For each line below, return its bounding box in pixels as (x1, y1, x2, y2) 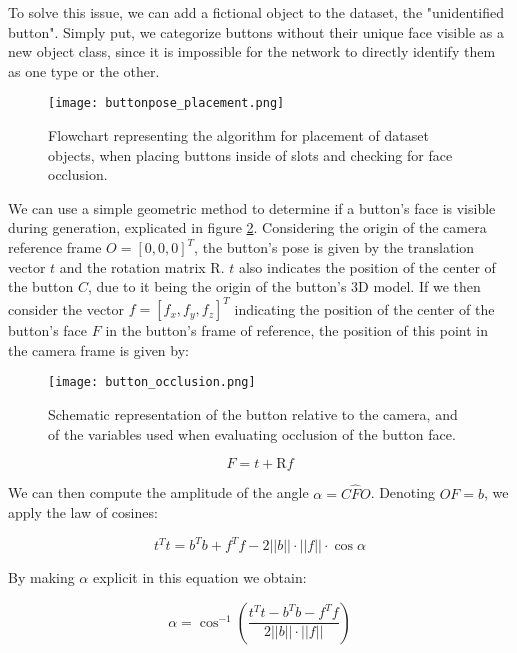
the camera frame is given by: (8, 339, 189, 360)
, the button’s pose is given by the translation (194, 237, 475, 257)
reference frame (8, 237, 102, 257)
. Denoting (370, 482, 435, 503)
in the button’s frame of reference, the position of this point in (105, 320, 489, 341)
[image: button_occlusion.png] (48, 375, 256, 390)
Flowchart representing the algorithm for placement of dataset (48, 125, 429, 146)
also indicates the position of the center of (238, 256, 496, 277)
